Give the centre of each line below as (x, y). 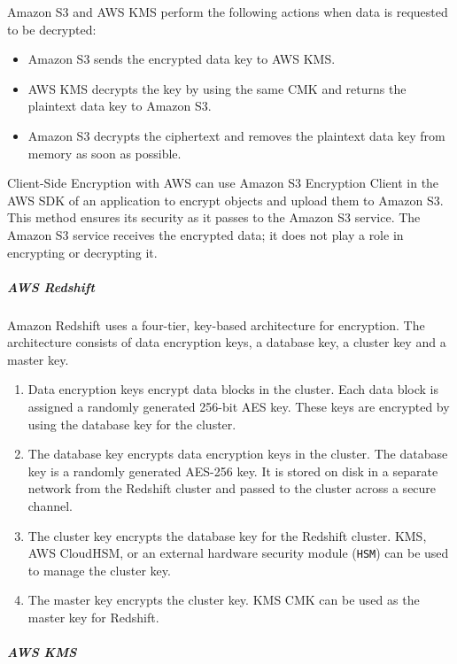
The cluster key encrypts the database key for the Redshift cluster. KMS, (227, 535)
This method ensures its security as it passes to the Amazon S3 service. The (214, 217)
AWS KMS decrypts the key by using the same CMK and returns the (217, 88)
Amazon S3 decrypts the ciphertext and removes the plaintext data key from (236, 135)
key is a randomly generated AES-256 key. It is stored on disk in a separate (233, 471)
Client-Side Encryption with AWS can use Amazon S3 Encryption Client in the (223, 183)
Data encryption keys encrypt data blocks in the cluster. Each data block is (233, 389)
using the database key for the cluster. (132, 424)
